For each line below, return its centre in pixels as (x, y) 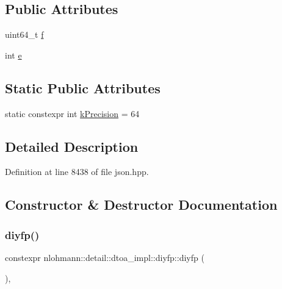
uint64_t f (24, 34)
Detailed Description (72, 146)
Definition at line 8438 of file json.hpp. (77, 172)
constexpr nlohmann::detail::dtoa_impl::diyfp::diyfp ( (105, 257)
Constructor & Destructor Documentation (141, 205)
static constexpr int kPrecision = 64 (72, 113)
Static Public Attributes (83, 87)
